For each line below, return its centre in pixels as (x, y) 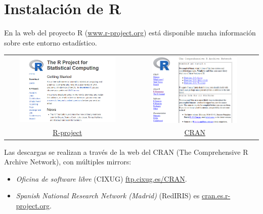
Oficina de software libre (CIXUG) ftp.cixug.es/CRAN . (101, 178)
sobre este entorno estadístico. (51, 42)
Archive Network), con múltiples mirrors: (68, 162)
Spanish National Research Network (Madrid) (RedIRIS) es (108, 196)
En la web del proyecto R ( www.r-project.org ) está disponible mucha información (130, 33)
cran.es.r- (216, 196)
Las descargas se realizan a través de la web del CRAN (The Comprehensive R (126, 152)
